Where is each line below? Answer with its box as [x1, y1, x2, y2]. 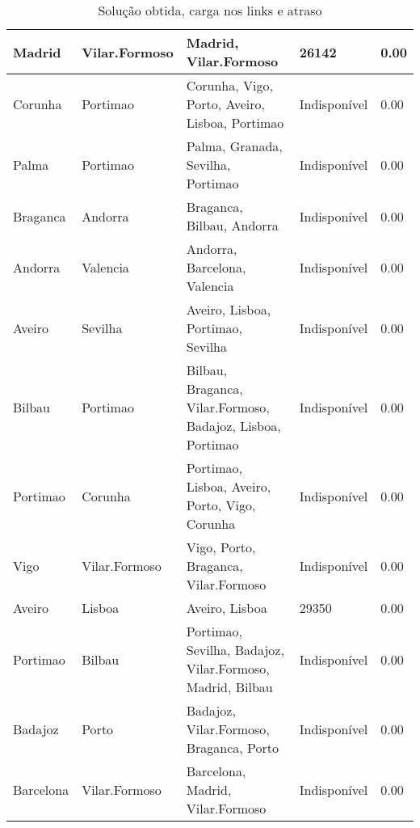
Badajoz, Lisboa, [186, 416, 281, 435]
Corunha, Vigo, [186, 76, 273, 95]
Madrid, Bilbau [186, 678, 273, 696]
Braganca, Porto [186, 738, 279, 757]
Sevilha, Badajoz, [186, 640, 284, 659]
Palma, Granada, [186, 137, 283, 155]
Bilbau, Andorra [186, 216, 279, 234]
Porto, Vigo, [186, 496, 256, 514]
